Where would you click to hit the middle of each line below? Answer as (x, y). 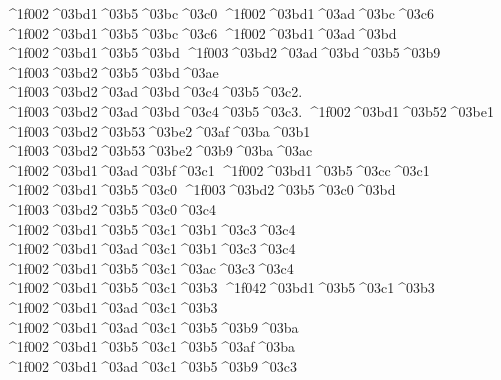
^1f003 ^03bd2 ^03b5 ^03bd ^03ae (112, 71)
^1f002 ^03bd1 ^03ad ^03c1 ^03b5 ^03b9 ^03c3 (151, 365)
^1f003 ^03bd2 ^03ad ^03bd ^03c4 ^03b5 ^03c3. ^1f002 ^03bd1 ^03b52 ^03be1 (249, 110)
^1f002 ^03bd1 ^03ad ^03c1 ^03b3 (111, 306)
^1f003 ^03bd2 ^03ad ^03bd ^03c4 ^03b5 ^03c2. (154, 91)
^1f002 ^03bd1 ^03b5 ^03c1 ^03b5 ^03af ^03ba (150, 346)
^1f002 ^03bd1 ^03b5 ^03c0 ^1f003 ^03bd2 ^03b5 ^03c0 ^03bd (200, 189)
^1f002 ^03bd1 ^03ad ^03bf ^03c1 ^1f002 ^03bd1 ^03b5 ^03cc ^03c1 (217, 169)
